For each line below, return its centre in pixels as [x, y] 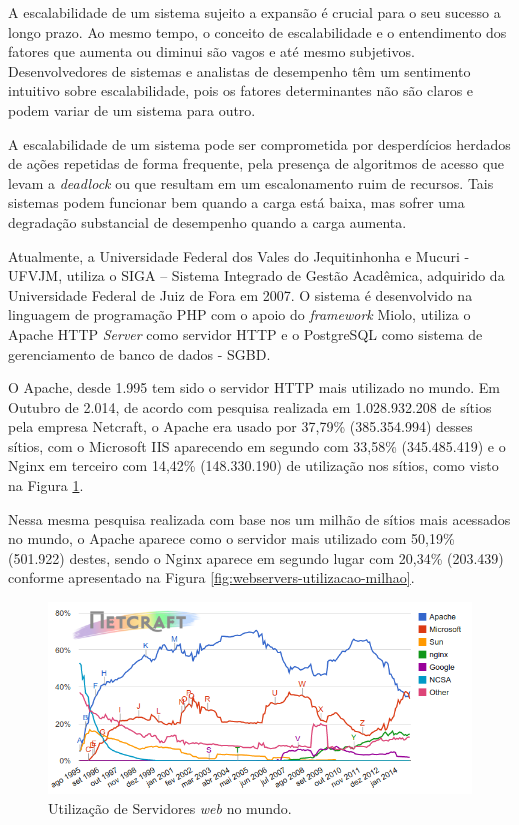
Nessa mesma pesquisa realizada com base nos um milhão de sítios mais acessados [259, 518]
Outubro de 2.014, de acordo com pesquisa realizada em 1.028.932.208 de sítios [250, 406]
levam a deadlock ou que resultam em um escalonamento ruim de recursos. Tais [251, 182]
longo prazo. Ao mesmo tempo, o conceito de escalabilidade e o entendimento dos [257, 31]
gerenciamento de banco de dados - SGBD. [139, 353]
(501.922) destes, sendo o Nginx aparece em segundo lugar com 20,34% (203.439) [256, 557]
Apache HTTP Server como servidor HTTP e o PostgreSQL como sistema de [245, 333]
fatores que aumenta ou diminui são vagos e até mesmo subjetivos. [211, 51]
